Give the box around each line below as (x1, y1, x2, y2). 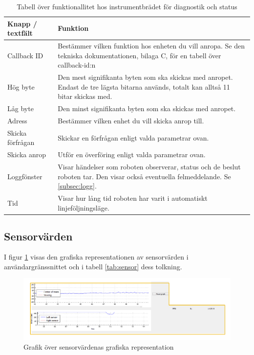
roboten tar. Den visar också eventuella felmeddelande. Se (58, 171, 231, 181)
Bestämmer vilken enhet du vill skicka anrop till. (58, 115, 204, 125)
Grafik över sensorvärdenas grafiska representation (23, 342, 174, 352)
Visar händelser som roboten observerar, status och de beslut (58, 162, 241, 172)
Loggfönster (7, 171, 42, 181)
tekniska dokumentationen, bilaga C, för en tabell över (58, 50, 221, 60)
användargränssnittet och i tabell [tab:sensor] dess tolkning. (4, 261, 182, 271)
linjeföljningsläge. (58, 202, 109, 213)
